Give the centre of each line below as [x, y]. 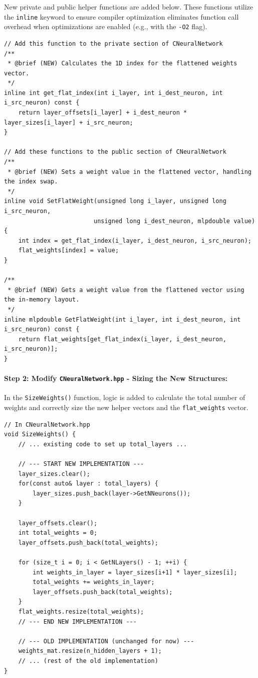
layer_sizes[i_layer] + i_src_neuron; [69, 122]
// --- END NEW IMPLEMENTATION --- [77, 621]
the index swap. [31, 182]
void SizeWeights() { [40, 434]
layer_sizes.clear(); [54, 474]
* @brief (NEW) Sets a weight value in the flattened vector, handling [130, 172]
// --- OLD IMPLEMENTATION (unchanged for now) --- [106, 641]
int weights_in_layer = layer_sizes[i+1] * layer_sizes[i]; [135, 572]
